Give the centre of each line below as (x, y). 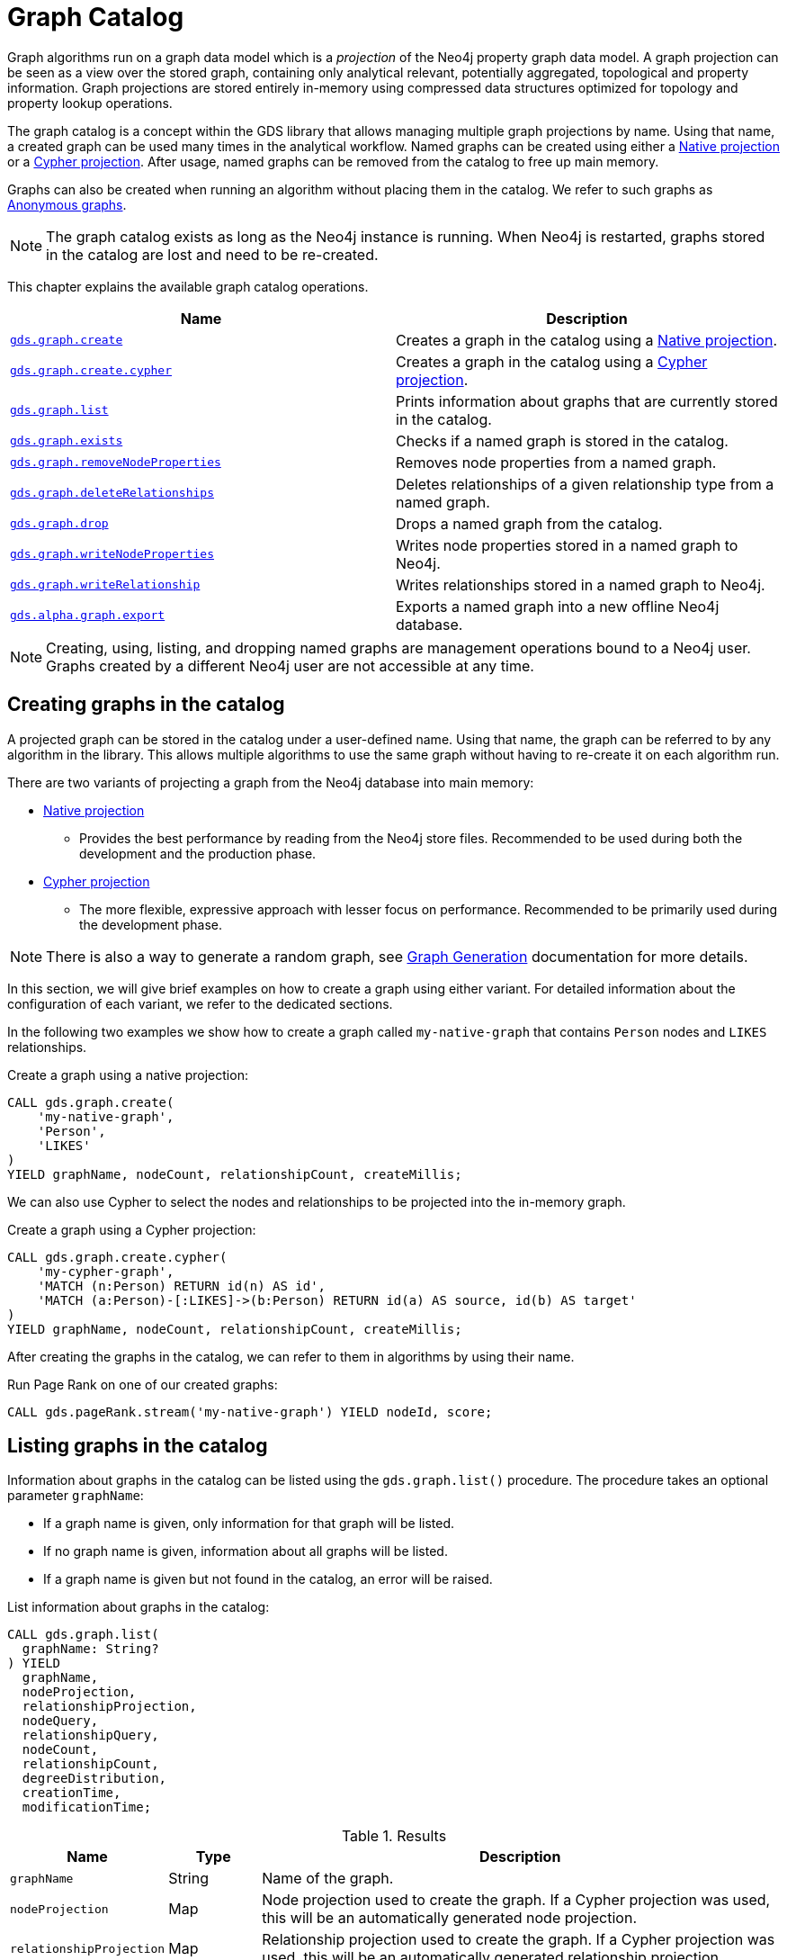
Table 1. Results (394, 1836)
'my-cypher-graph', (106, 1271)
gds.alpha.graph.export (88, 616)
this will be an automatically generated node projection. (449, 1918)
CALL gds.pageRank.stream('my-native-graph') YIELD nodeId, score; (250, 1412)
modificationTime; (87, 1807)
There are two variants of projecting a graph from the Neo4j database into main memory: (271, 782)
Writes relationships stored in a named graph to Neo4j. (581, 584)
